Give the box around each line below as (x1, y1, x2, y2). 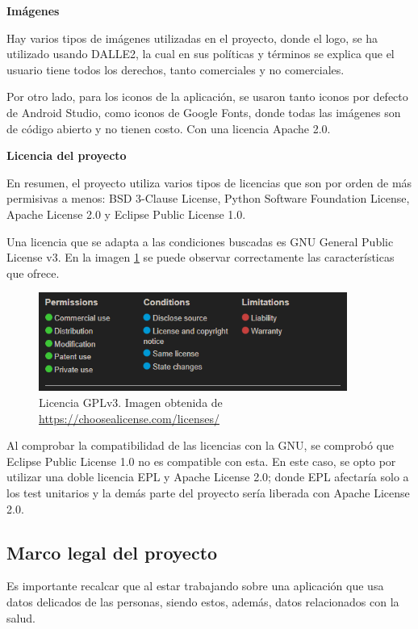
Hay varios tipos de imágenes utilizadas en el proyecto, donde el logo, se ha (6, 29, 378, 46)
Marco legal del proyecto (6, 539, 218, 564)
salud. (6, 609, 36, 626)
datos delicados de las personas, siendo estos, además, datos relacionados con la (6, 593, 399, 610)
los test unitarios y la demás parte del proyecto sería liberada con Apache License (6, 484, 410, 501)
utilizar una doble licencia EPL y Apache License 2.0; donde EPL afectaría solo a (6, 468, 409, 485)
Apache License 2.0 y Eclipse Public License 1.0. (6, 205, 246, 222)
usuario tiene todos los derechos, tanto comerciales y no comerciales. (6, 61, 345, 78)
